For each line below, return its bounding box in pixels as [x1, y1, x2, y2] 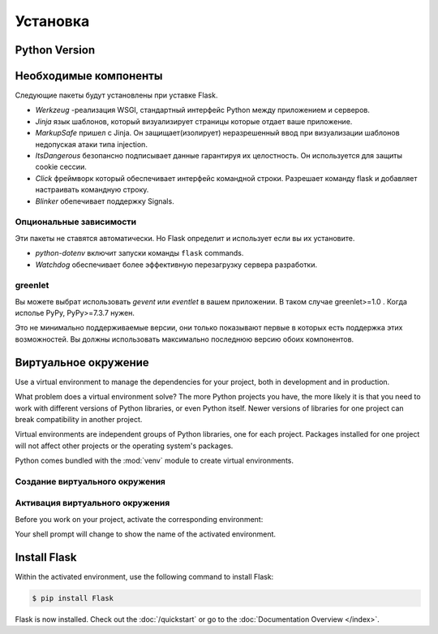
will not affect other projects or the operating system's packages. [15, 441, 234, 451]
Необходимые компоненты [15, 69, 163, 83]
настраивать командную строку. [35, 185, 149, 195]
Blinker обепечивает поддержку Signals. [35, 196, 174, 206]
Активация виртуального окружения [15, 498, 170, 509]
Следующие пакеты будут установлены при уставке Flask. [15, 90, 218, 101]
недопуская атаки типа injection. [35, 139, 148, 149]
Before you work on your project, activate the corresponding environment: [15, 514, 264, 524]
